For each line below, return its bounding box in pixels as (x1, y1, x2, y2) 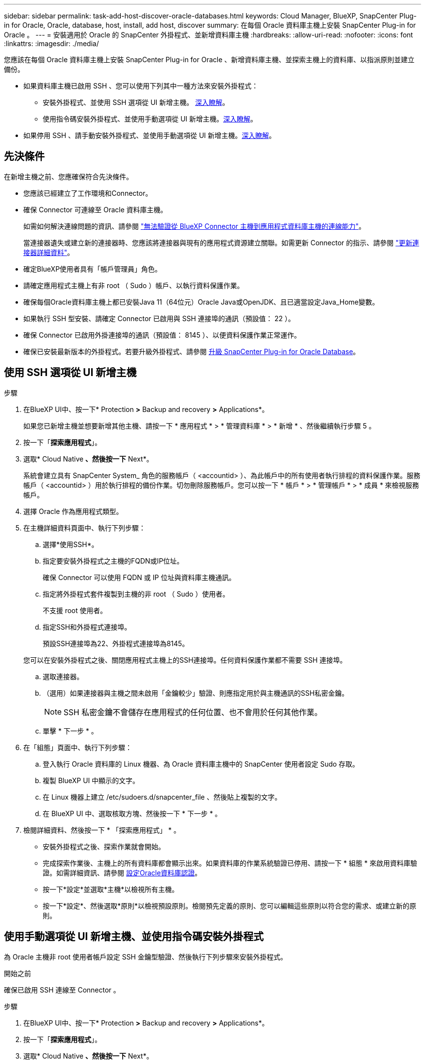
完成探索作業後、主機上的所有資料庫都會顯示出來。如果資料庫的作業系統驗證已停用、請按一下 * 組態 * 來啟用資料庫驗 (43, 858, 417, 867)
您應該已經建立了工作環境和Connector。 (23, 188, 152, 197)
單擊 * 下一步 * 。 (43, 726, 98, 735)
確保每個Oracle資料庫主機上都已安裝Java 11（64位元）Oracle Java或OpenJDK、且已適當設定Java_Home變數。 (23, 297, 379, 306)
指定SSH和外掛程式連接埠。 (43, 622, 131, 631)
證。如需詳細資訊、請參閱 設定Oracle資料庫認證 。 (43, 868, 202, 877)
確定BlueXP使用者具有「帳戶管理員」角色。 (23, 264, 162, 273)
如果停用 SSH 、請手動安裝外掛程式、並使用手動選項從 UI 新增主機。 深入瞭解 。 (23, 131, 276, 139)
